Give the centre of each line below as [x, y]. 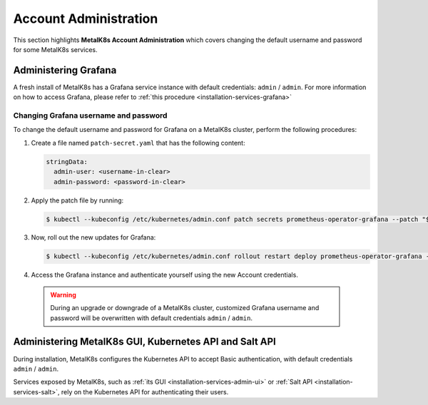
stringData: [67, 162]
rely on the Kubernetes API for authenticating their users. [145, 391]
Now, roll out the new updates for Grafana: [93, 237]
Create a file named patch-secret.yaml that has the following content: [138, 143]
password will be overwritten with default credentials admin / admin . [152, 318]
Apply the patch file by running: [77, 200]
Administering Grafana [65, 70]
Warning [63, 294]
